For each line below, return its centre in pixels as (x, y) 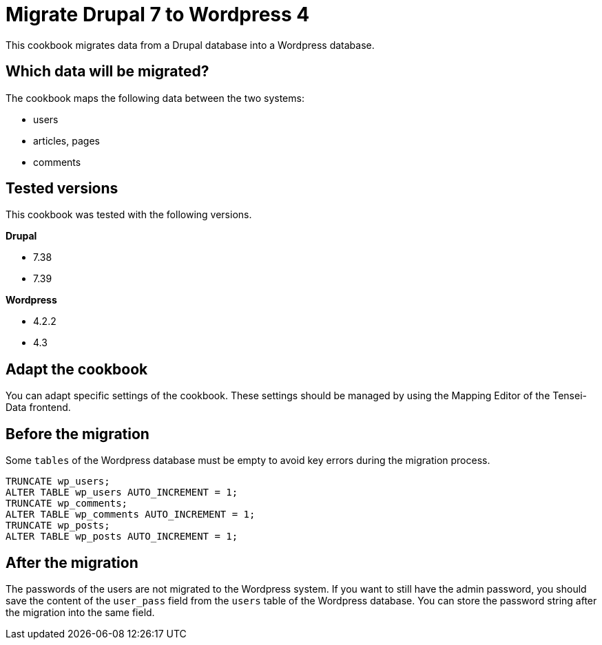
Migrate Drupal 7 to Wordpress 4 (158, 14)
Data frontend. (38, 408)
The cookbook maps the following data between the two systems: (155, 98)
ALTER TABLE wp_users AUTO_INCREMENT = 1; (122, 493)
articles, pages (66, 140)
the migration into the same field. (80, 612)
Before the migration (77, 434)
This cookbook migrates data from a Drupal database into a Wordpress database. (190, 45)
